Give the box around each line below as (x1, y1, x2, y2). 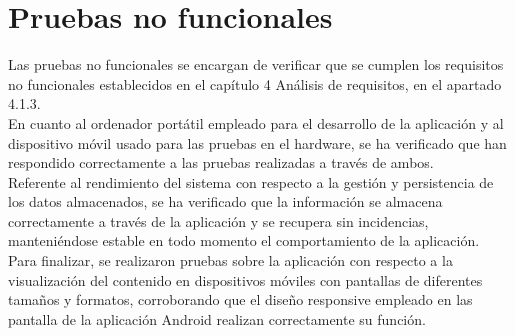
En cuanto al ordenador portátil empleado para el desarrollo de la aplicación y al (8, 112, 504, 133)
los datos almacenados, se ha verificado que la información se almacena (8, 191, 443, 212)
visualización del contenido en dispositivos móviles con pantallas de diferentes (8, 269, 483, 290)
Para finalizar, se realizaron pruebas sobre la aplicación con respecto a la (8, 250, 453, 271)
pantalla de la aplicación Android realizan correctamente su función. (8, 308, 426, 329)
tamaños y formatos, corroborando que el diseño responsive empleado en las (8, 289, 473, 310)
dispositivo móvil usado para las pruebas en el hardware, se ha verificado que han (8, 132, 507, 153)
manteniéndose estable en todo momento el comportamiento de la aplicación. (8, 230, 480, 251)
